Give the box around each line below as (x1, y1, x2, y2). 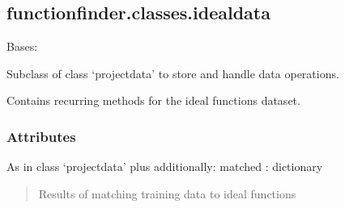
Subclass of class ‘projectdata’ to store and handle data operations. (6, 64, 339, 81)
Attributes (6, 126, 76, 146)
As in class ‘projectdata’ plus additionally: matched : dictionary (6, 158, 323, 175)
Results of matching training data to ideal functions (38, 185, 296, 202)
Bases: (6, 38, 38, 55)
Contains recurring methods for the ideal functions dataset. (6, 92, 300, 109)
